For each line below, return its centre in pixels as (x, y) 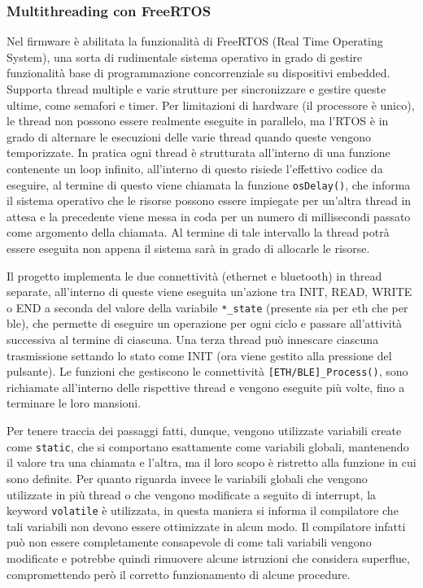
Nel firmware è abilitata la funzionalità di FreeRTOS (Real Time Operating (195, 41)
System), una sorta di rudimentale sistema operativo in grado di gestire (185, 57)
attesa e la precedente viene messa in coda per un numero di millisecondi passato (209, 216)
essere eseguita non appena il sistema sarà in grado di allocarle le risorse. (188, 248)
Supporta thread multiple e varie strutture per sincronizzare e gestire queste (196, 89)
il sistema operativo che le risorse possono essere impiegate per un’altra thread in (209, 200)
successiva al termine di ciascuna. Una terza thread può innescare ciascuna (193, 340)
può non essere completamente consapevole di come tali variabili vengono (189, 542)
